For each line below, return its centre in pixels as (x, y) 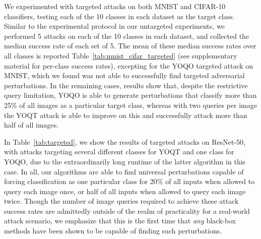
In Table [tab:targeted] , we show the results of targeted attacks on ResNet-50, (125, 141)
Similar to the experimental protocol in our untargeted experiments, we (114, 26)
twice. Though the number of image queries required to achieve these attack (121, 201)
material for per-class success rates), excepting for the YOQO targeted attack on (129, 65)
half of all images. (31, 125)
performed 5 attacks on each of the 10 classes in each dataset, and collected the (127, 36)
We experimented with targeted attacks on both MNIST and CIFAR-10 (115, 6)
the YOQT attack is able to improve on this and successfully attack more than (126, 115)
